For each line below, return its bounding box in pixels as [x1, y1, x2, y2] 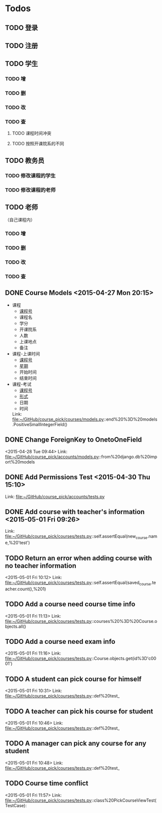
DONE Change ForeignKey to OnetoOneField [5, 436, 142, 444]
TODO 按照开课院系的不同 [12, 141, 64, 147]
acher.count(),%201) [5, 586, 46, 592]
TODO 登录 [5, 23, 38, 32]
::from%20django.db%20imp [99, 454, 157, 460]
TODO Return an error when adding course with [5, 554, 152, 562]
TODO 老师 [5, 203, 38, 212]
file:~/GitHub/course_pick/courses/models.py [12, 416, 104, 422]
